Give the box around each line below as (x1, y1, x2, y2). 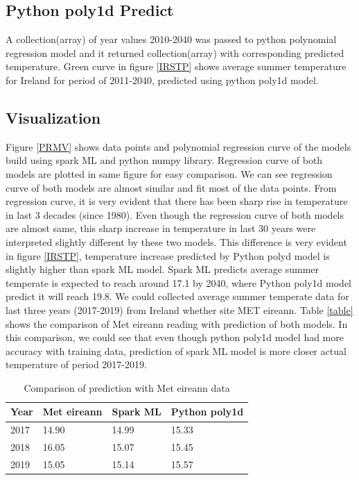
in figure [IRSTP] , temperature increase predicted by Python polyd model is (6, 248, 330, 263)
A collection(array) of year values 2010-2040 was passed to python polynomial (6, 32, 337, 47)
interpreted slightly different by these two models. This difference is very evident (6, 234, 347, 249)
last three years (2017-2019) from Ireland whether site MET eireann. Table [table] (6, 302, 353, 317)
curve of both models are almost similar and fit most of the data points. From (6, 180, 337, 195)
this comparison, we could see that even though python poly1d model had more (6, 330, 344, 345)
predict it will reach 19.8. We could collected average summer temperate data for (6, 289, 349, 304)
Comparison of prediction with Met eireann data (24, 380, 230, 395)
